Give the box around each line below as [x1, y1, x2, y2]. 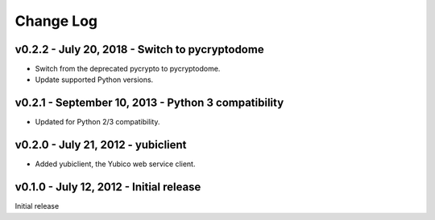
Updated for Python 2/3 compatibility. [35, 117, 160, 127]
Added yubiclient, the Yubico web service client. [35, 159, 196, 169]
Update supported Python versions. [35, 75, 154, 84]
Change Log [14, 12, 98, 30]
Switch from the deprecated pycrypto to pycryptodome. [35, 64, 221, 74]
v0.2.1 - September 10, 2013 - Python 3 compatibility [14, 96, 284, 110]
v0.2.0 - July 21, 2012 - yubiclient [14, 138, 187, 152]
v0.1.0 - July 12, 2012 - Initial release [14, 181, 201, 194]
